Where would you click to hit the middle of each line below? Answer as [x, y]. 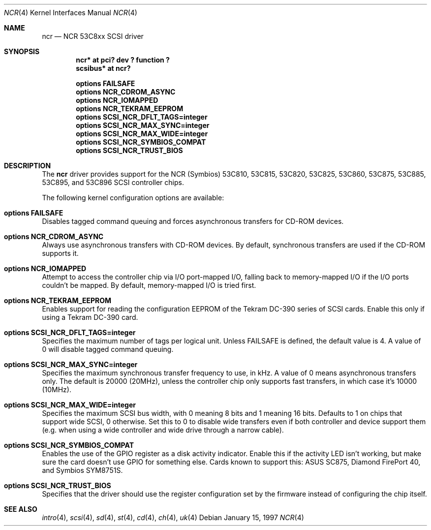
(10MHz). [57, 390]
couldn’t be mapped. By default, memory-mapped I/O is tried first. [149, 285]
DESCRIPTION [28, 166]
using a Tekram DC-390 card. [90, 317]
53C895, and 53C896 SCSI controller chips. [113, 182]
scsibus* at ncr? [103, 68]
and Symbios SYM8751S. [82, 470]
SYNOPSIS [22, 51]
